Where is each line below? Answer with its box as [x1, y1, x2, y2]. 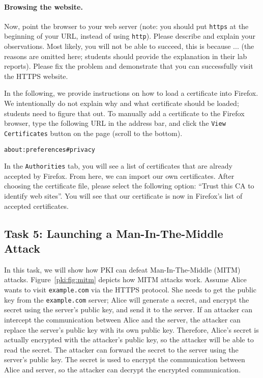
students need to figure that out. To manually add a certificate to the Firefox [4, 107, 245, 118]
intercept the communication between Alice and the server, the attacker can [4, 314, 241, 325]
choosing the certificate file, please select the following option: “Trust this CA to [4, 180, 254, 191]
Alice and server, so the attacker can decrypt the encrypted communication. [4, 364, 241, 374]
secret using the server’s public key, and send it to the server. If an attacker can [4, 304, 252, 315]
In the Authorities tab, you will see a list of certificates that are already [4, 160, 232, 171]
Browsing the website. [4, 1, 83, 12]
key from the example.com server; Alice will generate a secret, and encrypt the [4, 294, 249, 305]
